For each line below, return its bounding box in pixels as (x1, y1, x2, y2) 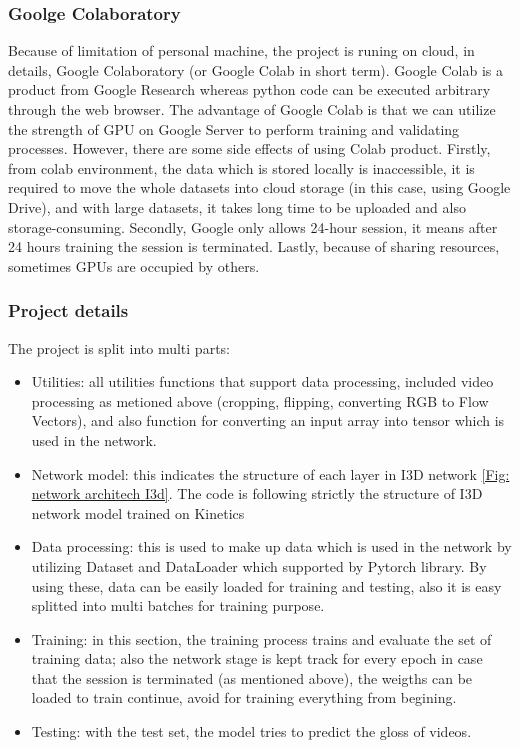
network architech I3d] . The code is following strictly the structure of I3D (31, 483, 483, 504)
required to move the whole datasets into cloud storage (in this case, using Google (8, 177, 511, 198)
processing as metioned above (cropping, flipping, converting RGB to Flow (31, 390, 489, 411)
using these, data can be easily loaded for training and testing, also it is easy (31, 575, 502, 596)
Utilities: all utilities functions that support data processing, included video (31, 371, 494, 392)
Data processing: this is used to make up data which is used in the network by (31, 536, 512, 557)
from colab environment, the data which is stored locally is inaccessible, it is (8, 157, 475, 178)
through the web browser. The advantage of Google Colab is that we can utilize (8, 99, 496, 119)
